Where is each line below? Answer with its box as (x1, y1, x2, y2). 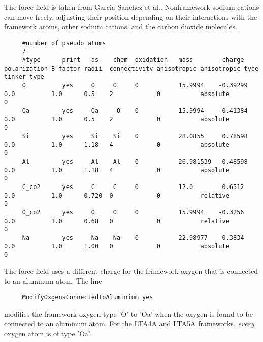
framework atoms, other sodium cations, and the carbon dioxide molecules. (4, 21, 237, 32)
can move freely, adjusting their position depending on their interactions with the (4, 11, 257, 22)
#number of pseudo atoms (22, 39, 106, 47)
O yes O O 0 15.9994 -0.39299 (22, 82, 248, 89)
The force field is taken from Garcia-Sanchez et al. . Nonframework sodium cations (4, 2, 259, 12)
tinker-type (4, 73, 44, 81)
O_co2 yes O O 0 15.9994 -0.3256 (22, 208, 244, 216)
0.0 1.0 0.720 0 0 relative (4, 192, 229, 199)
